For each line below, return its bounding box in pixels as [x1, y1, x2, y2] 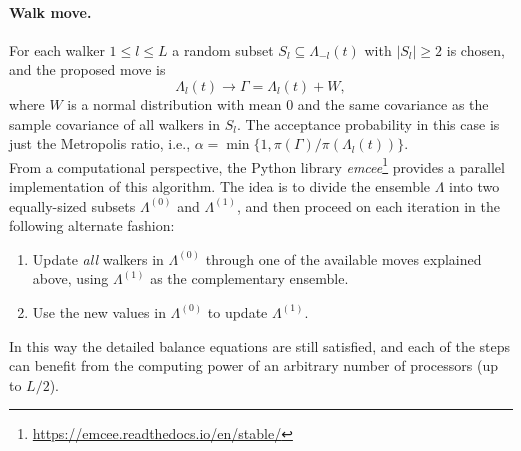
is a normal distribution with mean [67, 93, 282, 114]
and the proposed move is [9, 59, 166, 80]
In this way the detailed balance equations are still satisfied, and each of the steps [9, 335, 511, 356]
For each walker [9, 39, 105, 60]
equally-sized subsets [9, 195, 136, 216]
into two [449, 176, 500, 197]
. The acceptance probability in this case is [236, 113, 500, 134]
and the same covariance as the [297, 93, 489, 114]
